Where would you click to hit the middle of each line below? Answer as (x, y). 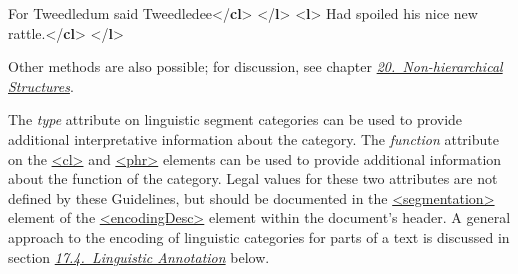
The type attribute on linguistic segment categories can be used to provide (235, 119)
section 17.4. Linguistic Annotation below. (139, 256)
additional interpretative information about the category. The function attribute (253, 138)
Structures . (41, 85)
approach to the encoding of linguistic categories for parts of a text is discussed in (259, 236)
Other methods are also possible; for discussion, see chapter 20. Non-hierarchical (255, 66)
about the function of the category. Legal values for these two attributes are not (253, 178)
